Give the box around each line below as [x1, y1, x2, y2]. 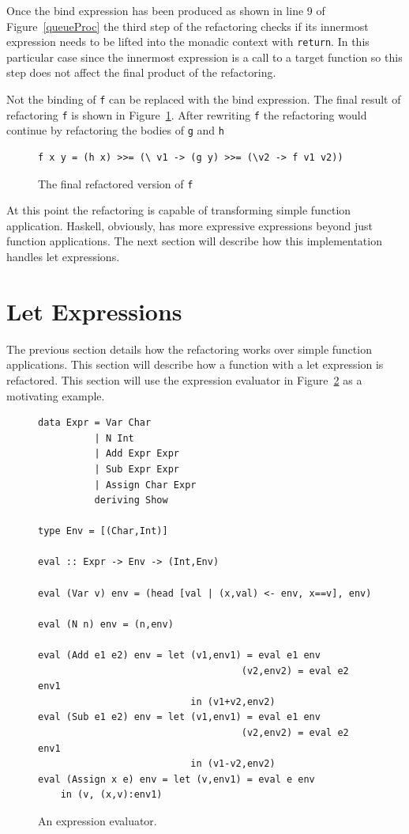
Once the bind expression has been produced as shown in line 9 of [6, 2, 325, 18]
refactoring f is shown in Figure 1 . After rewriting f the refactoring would [6, 106, 367, 123]
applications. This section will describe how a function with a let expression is [6, 356, 384, 373]
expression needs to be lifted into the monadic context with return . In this [6, 33, 370, 50]
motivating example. [6, 387, 105, 404]
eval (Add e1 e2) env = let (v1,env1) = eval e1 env [38, 650, 321, 662]
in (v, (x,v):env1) [60, 789, 163, 801]
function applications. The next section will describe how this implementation [6, 233, 382, 249]
